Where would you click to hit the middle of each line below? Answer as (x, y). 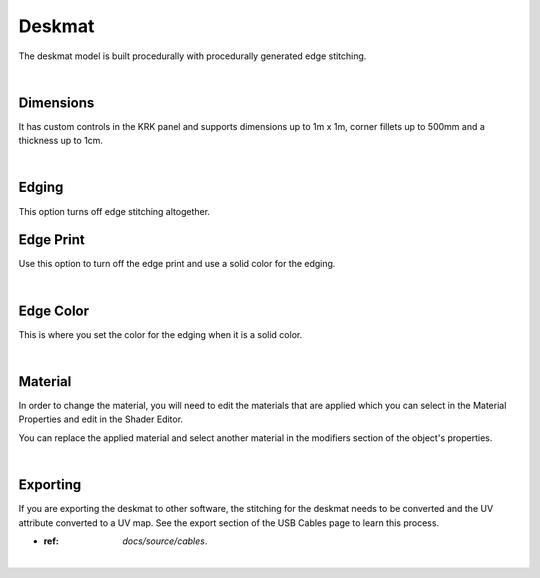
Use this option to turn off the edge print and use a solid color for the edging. (177, 264)
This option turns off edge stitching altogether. (114, 211)
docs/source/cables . (165, 541)
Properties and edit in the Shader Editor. (101, 419)
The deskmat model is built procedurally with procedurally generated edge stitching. (192, 56)
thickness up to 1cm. (61, 141)
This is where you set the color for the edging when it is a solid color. (160, 334)
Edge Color (54, 310)
